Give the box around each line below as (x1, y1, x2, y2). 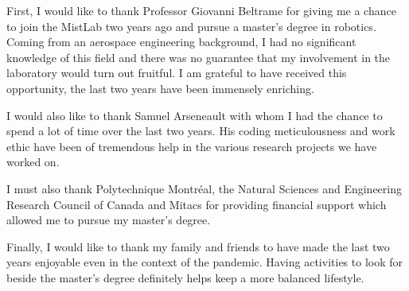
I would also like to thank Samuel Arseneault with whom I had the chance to (6, 107, 383, 123)
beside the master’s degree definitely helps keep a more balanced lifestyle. (6, 269, 364, 285)
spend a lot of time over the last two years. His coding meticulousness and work (6, 122, 395, 139)
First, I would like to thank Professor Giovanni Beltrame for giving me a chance (6, 2, 396, 18)
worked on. (6, 153, 60, 170)
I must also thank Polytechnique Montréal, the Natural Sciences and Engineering (6, 180, 402, 196)
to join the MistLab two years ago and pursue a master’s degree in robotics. (6, 17, 376, 34)
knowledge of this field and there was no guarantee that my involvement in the (6, 48, 391, 65)
